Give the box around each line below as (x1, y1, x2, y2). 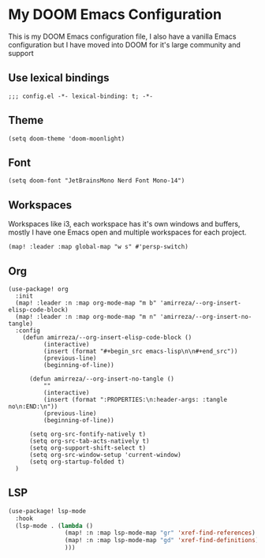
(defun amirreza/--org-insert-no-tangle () (28, 375, 175, 383)
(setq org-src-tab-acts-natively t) (28, 437, 150, 445)
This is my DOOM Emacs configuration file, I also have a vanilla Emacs (8, 32, 237, 41)
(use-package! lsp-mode (8, 507, 87, 515)
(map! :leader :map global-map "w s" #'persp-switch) (8, 243, 189, 251)
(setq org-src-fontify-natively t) (28, 430, 147, 438)
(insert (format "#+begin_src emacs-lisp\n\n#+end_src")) (43, 347, 238, 355)
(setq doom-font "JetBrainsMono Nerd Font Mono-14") (8, 177, 185, 185)
